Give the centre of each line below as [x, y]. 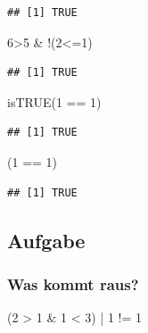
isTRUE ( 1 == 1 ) [54, 101]
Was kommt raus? [73, 283]
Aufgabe [46, 240]
